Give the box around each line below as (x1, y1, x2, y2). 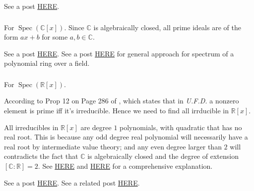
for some (42, 32, 68, 42)
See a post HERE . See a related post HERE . (4, 177, 140, 188)
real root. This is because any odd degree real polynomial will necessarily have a (4, 132, 248, 142)
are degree (80, 122, 112, 132)
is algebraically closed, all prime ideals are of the (93, 22, 241, 32)
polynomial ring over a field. (4, 58, 90, 68)
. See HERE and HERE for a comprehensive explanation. (38, 160, 213, 171)
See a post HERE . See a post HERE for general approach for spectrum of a (4, 48, 234, 58)
